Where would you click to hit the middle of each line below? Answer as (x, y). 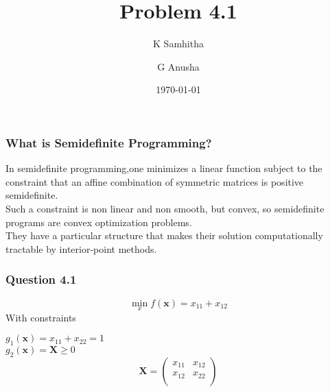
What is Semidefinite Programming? (109, 142)
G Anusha (178, 66)
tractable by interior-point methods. (81, 248)
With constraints (41, 317)
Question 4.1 (41, 279)
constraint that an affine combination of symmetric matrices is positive (155, 181)
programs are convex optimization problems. (99, 222)
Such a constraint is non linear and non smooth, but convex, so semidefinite (165, 208)
